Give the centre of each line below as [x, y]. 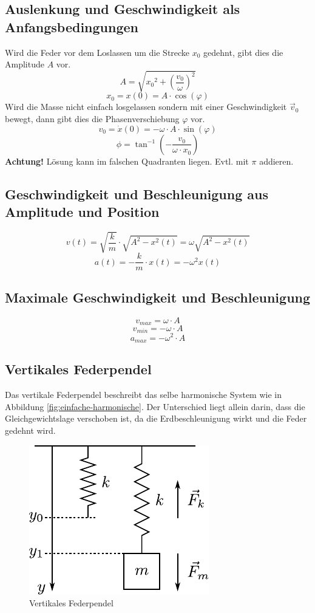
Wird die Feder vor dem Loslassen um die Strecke [97, 52]
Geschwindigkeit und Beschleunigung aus [137, 193]
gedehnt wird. [30, 430]
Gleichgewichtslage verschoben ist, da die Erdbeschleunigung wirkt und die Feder [156, 418]
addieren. [276, 161]
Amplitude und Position [82, 211]
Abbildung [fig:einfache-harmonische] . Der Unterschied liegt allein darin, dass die [155, 406]
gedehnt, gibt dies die [243, 52]
